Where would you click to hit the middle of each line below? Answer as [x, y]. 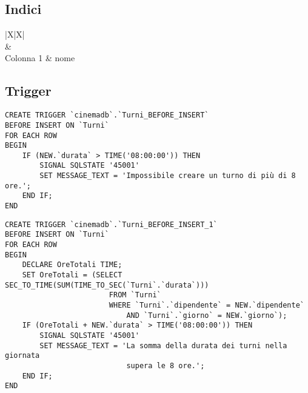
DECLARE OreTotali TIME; [72, 265]
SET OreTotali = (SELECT [72, 275]
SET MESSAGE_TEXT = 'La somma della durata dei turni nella [163, 345]
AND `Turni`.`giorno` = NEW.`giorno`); [207, 315]
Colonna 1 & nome [40, 58]
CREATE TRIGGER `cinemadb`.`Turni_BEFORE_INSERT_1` [111, 224]
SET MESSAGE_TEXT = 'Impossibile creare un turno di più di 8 [168, 176]
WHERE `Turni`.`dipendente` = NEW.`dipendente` [206, 305]
